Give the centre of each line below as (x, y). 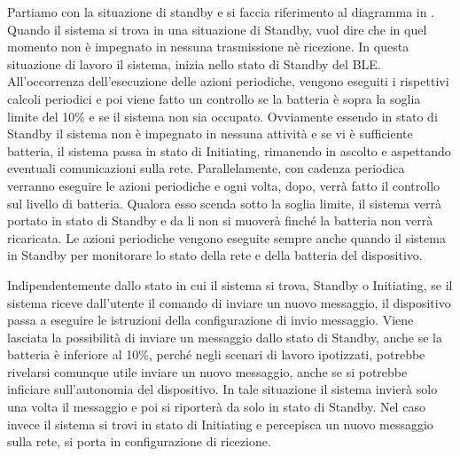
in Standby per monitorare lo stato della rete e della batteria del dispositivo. (215, 255)
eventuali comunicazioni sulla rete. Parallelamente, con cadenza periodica (206, 168)
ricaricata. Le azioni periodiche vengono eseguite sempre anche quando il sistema (226, 237)
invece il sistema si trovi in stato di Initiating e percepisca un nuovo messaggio (220, 424)
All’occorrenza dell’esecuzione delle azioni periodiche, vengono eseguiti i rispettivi (228, 81)
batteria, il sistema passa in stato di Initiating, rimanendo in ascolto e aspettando (229, 150)
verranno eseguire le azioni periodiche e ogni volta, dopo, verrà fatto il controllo (224, 185)
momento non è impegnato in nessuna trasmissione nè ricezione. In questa (208, 47)
